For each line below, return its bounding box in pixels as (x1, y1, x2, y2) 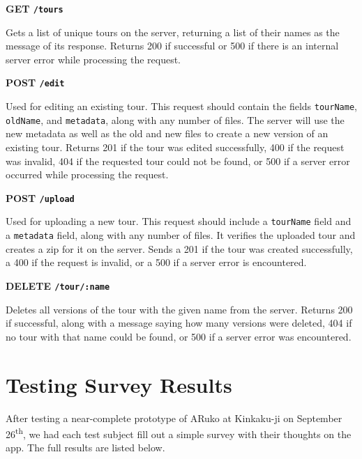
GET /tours (6, 1, 63, 15)
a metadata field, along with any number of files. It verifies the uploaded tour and (6, 228, 356, 242)
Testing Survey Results (6, 370, 232, 398)
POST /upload (6, 190, 75, 205)
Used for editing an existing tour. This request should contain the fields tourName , (6, 99, 357, 114)
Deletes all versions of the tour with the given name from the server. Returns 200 (6, 302, 353, 316)
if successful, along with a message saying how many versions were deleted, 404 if (6, 316, 352, 330)
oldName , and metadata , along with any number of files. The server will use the (6, 112, 345, 127)
